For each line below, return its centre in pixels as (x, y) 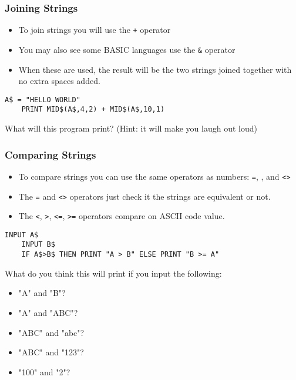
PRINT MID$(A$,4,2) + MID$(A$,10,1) (93, 110)
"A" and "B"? (42, 293)
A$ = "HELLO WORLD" (43, 100)
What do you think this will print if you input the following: (113, 273)
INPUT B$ (38, 245)
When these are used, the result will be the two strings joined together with (155, 69)
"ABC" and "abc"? (51, 332)
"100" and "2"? (44, 371)
